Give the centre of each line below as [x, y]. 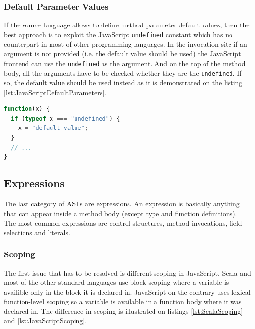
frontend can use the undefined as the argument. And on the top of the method [125, 63]
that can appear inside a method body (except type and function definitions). [121, 213]
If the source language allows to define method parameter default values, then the [127, 25]
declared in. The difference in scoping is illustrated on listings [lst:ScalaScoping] [124, 311]
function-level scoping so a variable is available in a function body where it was [123, 301]
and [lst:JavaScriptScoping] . [46, 320]
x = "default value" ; [53, 128]
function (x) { [27, 109]
